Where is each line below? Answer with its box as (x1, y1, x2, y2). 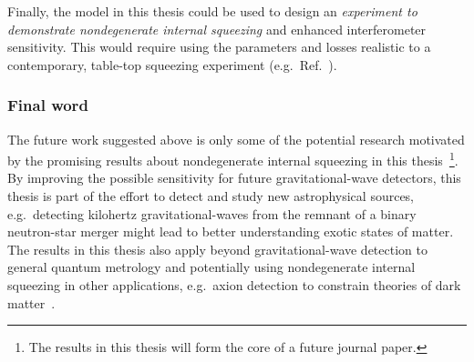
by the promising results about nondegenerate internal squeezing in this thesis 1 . (7, 148, 459, 169)
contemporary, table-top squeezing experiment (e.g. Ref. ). (7, 55, 337, 74)
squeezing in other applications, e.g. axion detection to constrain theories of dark (7, 276, 461, 294)
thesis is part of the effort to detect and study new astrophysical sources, (7, 186, 415, 206)
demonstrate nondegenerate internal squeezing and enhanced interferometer (7, 19, 427, 38)
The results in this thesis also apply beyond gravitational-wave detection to (7, 239, 428, 258)
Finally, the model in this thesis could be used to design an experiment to (7, 2, 417, 20)
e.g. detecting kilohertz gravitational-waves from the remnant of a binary (7, 204, 417, 223)
